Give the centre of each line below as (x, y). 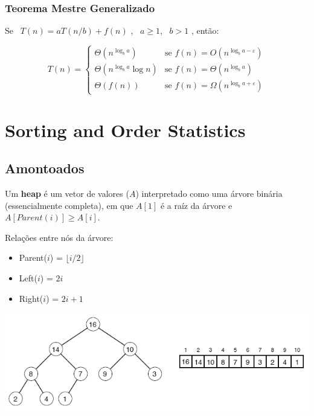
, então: (205, 30)
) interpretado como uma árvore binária (209, 193)
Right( (31, 298)
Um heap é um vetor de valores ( (67, 193)
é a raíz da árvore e (196, 205)
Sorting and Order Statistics (125, 130)
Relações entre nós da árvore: (59, 237)
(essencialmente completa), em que (69, 205)
